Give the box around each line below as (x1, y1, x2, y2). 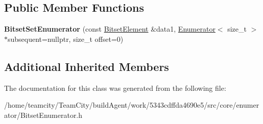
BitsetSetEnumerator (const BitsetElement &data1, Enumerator (4, 23, 216, 34)
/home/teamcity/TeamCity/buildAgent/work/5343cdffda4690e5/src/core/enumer (4, 100, 259, 110)
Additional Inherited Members (4, 58, 169, 74)
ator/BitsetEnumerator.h (4, 109, 83, 120)
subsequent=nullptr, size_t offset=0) (8, 33, 124, 44)
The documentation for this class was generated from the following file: (4, 82, 226, 93)
